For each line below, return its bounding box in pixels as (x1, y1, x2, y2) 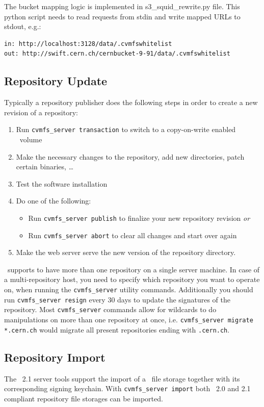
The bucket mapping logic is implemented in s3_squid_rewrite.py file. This (4, 1, 240, 11)
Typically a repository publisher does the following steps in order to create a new (4, 97, 258, 108)
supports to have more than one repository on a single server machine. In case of (7, 264, 260, 274)
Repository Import (4, 349, 105, 365)
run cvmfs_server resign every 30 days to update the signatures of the (4, 294, 230, 304)
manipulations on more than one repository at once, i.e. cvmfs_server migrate (4, 314, 253, 325)
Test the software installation (16, 178, 108, 189)
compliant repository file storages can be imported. (4, 393, 163, 403)
